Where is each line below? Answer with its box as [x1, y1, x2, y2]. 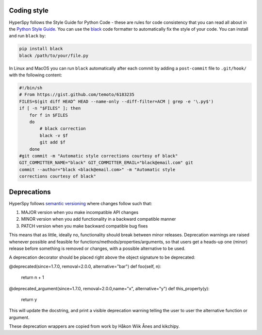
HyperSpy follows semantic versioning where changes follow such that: [9, 200, 152, 206]
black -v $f [39, 133, 68, 138]
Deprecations [9, 188, 51, 196]
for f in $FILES [29, 112, 68, 118]
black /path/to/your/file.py [19, 53, 89, 58]
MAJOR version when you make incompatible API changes [21, 210, 139, 215]
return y [21, 297, 37, 302]
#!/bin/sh [19, 85, 43, 91]
